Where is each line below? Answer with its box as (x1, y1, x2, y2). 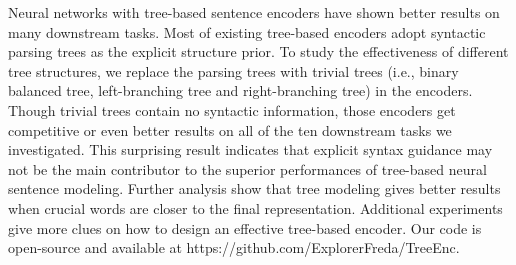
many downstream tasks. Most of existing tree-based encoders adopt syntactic (8, 21, 486, 42)
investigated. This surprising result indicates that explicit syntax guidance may (8, 139, 493, 160)
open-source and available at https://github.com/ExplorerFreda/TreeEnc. (8, 237, 460, 258)
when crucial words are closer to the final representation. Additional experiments (8, 197, 503, 218)
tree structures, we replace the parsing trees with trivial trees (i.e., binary (8, 60, 459, 81)
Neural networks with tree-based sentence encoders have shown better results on (8, 2, 500, 22)
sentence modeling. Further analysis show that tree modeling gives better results (8, 178, 501, 199)
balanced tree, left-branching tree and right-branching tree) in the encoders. (8, 80, 473, 101)
